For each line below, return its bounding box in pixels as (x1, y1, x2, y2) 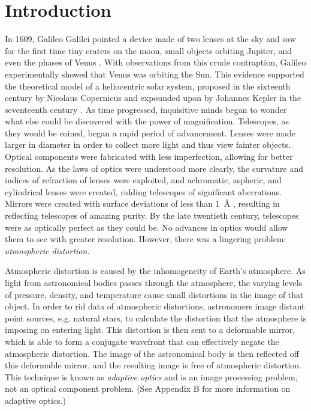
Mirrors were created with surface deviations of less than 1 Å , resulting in (5, 197, 280, 210)
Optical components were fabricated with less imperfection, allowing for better (5, 150, 293, 163)
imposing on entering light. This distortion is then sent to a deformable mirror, (5, 323, 295, 336)
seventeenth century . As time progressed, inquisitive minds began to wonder (5, 103, 287, 115)
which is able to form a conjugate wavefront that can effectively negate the (5, 335, 279, 347)
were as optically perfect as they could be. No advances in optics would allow (5, 221, 288, 233)
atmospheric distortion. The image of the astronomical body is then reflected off (5, 347, 299, 359)
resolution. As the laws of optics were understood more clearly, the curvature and (5, 162, 304, 174)
